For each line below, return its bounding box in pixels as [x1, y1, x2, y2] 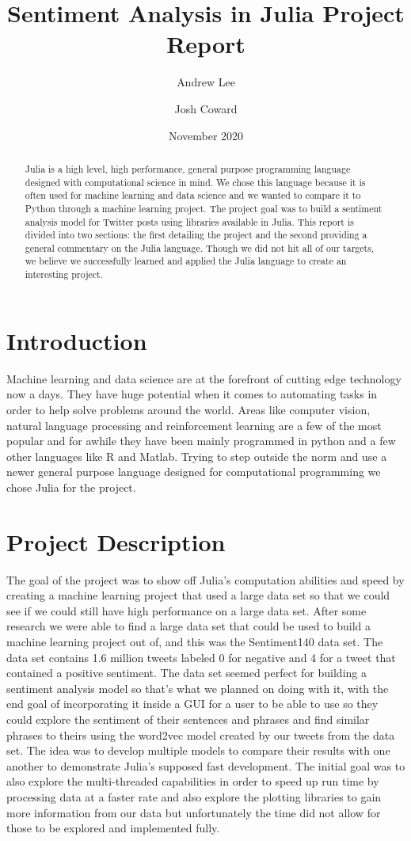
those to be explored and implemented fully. [6, 820, 220, 836]
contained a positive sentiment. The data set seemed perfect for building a [6, 664, 367, 681]
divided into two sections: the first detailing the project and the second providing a [25, 228, 367, 242]
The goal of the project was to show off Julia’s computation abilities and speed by [6, 571, 405, 588]
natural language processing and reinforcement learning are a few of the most [6, 417, 382, 433]
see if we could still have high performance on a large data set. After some [6, 602, 367, 618]
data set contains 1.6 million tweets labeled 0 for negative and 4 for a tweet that [6, 649, 396, 665]
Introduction [6, 324, 147, 356]
